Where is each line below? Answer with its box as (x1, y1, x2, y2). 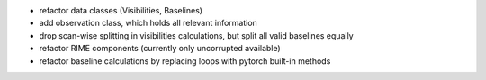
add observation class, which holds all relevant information (39, 18, 258, 29)
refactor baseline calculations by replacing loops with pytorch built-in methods (39, 55, 331, 67)
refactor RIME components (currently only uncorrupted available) (39, 43, 281, 54)
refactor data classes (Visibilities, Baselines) (39, 5, 202, 15)
